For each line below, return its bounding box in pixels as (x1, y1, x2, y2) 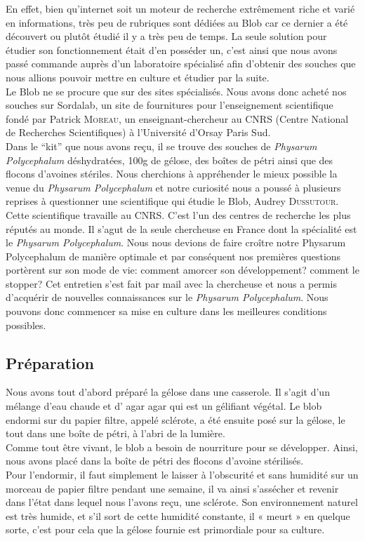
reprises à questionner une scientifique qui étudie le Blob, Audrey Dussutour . (6, 194, 339, 208)
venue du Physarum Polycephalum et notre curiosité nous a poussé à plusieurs (6, 180, 341, 194)
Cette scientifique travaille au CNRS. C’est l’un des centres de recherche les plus (6, 207, 351, 222)
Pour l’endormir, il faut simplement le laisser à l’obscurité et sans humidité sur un (6, 467, 359, 482)
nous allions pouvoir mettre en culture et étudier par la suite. (6, 69, 270, 84)
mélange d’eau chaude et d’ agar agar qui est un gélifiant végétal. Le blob (6, 399, 322, 413)
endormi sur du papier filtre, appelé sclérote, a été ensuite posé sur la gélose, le (6, 412, 345, 427)
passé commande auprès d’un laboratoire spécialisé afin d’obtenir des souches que (6, 56, 356, 71)
